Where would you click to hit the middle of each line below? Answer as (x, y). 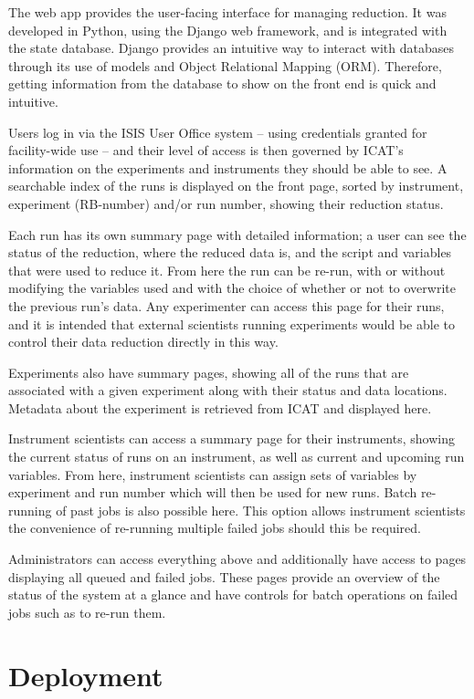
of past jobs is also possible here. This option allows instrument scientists (261, 510)
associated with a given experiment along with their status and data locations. (228, 390)
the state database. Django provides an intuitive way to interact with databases (231, 48)
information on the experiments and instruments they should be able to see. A (228, 167)
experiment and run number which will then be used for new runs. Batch (213, 492)
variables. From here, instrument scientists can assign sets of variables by (213, 474)
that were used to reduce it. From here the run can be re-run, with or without (227, 270)
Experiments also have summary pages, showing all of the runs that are (209, 372)
